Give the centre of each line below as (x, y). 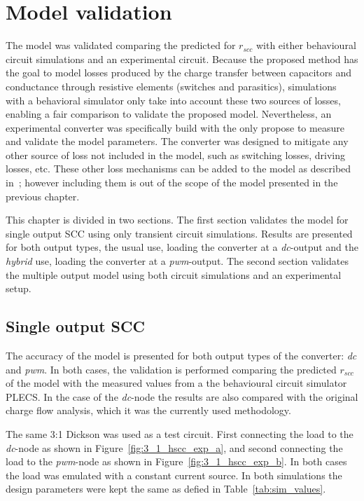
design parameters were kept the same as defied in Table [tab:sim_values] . (166, 489)
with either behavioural (306, 45)
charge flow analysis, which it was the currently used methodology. (148, 410)
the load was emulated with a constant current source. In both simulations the (174, 475)
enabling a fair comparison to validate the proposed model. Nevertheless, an (169, 114)
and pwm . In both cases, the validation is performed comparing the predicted (171, 369)
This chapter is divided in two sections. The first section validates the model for (177, 220)
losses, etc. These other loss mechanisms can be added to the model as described (178, 169)
